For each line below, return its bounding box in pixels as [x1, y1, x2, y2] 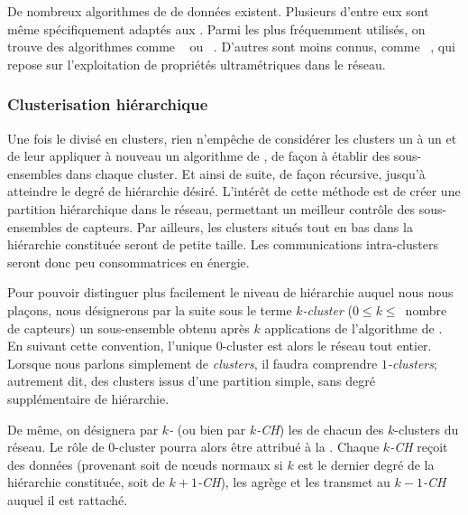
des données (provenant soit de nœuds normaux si [7, 454, 283, 473]
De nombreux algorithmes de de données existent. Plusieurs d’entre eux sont [7, 2, 429, 20]
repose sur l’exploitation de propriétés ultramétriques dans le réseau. [7, 54, 386, 73]
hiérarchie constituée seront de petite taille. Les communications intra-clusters [7, 235, 438, 254]
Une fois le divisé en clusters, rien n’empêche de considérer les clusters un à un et [7, 128, 457, 147]
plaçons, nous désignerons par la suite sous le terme [7, 300, 292, 319]
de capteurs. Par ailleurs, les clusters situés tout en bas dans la [66, 217, 413, 236]
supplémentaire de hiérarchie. [7, 389, 170, 407]
